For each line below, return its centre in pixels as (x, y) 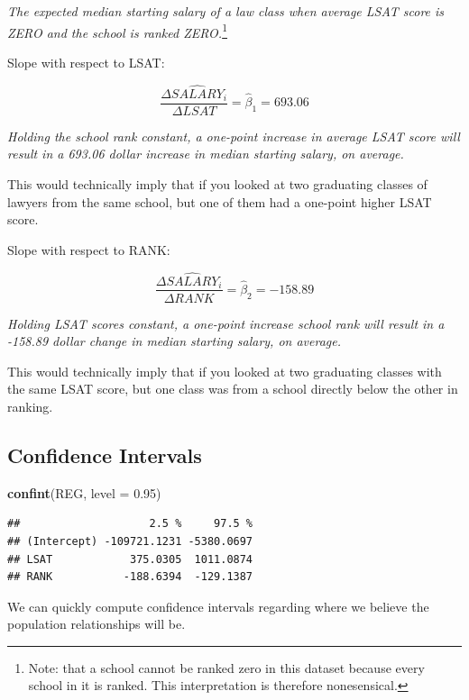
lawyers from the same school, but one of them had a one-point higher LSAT (220, 201)
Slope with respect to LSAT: (86, 62)
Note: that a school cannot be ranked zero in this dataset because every (226, 667)
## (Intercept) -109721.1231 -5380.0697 (130, 541)
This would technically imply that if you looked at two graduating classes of (217, 183)
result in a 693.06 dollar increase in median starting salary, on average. (206, 154)
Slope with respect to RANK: (89, 249)
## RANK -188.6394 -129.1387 (130, 577)
